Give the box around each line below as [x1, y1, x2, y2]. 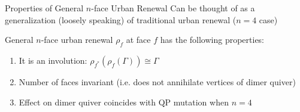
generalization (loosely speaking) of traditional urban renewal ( [5, 13, 237, 26]
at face [126, 33, 151, 46]
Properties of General [5, 2, 84, 14]
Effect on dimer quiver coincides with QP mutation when [19, 95, 229, 108]
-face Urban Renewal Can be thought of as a [91, 2, 255, 14]
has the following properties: [160, 33, 265, 46]
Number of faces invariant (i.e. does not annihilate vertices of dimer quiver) [19, 75, 296, 88]
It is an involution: [19, 54, 87, 66]
